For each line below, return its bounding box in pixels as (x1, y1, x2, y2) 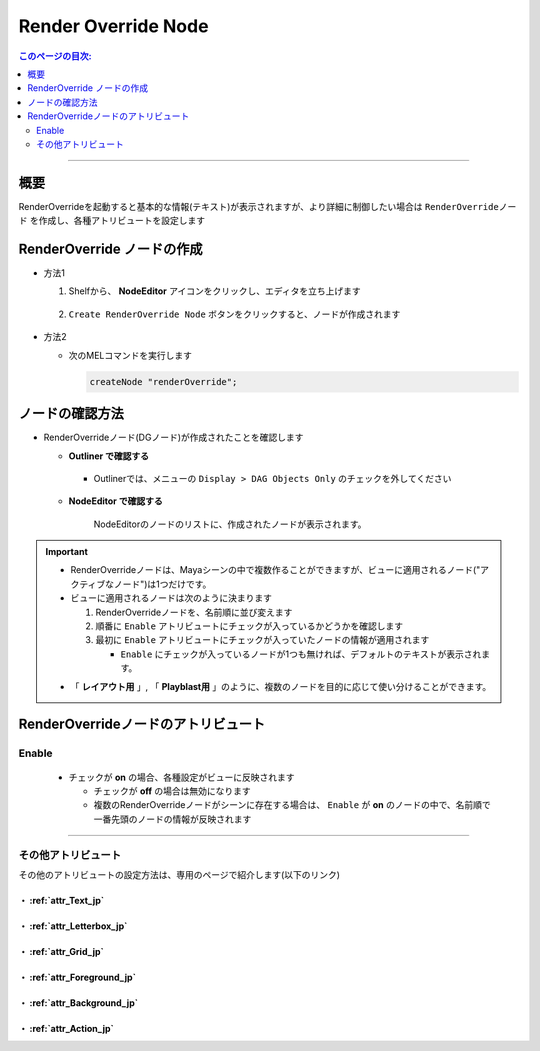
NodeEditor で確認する (68, 495, 164, 507)
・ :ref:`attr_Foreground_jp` (18, 971, 137, 983)
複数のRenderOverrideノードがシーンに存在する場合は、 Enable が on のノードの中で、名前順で (93, 799, 492, 811)
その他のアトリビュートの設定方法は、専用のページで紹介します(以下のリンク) (18, 868, 340, 880)
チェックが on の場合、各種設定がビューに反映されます (68, 771, 295, 783)
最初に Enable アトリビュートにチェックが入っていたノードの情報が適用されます (95, 634, 430, 646)
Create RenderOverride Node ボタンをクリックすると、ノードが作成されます (68, 308, 401, 320)
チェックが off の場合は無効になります (93, 785, 252, 797)
